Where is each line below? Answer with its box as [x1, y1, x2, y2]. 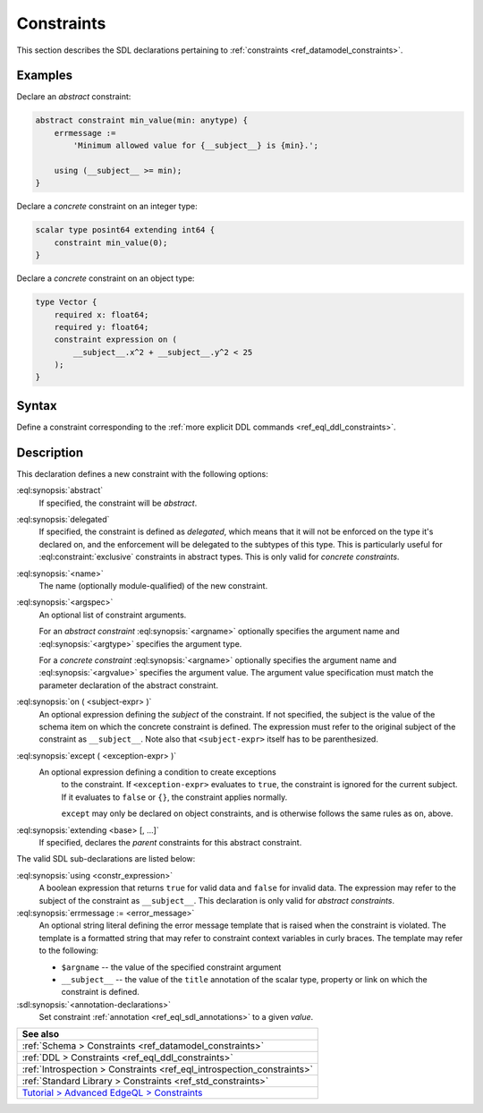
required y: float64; [54, 322, 149, 332]
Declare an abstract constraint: [16, 91, 131, 102]
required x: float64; [54, 310, 149, 319]
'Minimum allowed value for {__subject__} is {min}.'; [72, 140, 319, 151]
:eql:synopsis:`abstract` [16, 485, 104, 496]
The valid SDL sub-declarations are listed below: [16, 854, 196, 864]
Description [16, 445, 84, 460]
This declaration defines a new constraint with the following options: [16, 468, 268, 479]
